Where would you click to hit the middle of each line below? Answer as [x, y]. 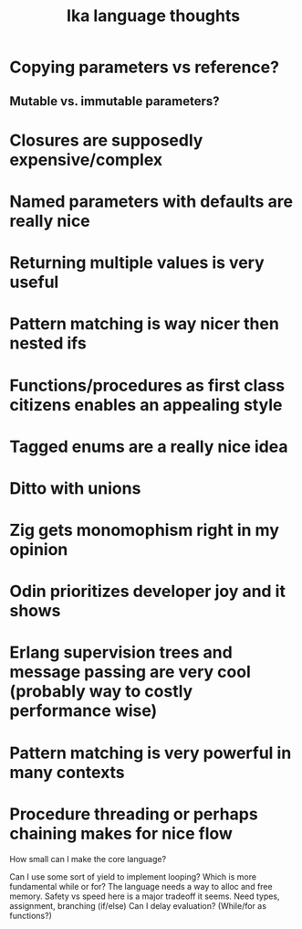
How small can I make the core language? [88, 859]
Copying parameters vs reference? [145, 67]
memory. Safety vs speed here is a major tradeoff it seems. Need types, [145, 896]
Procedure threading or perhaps [134, 814]
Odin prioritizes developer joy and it [147, 592]
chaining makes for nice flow [121, 833]
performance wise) [83, 711]
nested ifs [48, 343]
